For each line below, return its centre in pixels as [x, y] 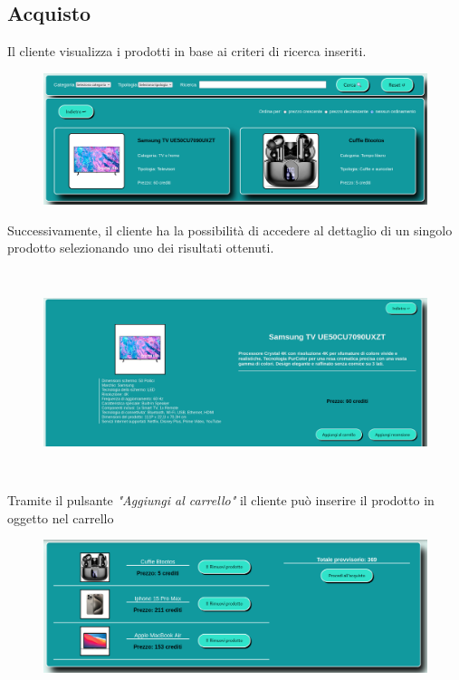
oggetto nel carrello [61, 517]
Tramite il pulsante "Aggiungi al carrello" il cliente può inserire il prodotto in [221, 500]
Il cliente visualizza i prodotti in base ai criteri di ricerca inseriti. [187, 51]
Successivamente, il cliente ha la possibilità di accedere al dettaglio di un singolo [230, 230]
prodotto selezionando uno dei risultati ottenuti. [141, 248]
